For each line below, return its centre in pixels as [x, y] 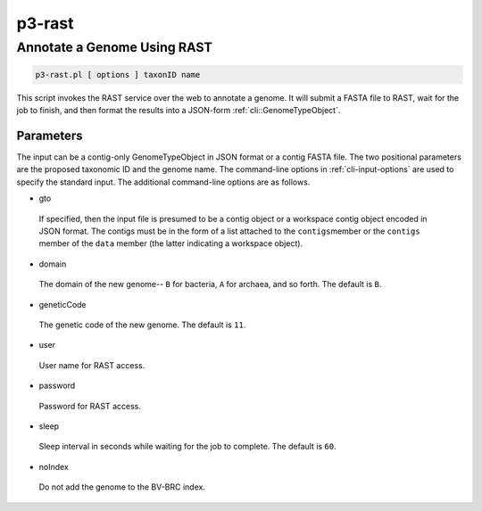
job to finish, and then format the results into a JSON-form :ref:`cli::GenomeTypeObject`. [179, 111]
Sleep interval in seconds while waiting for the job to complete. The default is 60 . [187, 447]
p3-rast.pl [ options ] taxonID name [118, 74]
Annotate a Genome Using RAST [115, 47]
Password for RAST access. [90, 406]
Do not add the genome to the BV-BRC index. [122, 487]
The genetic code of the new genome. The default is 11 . [142, 325]
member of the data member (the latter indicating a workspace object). [171, 243]
